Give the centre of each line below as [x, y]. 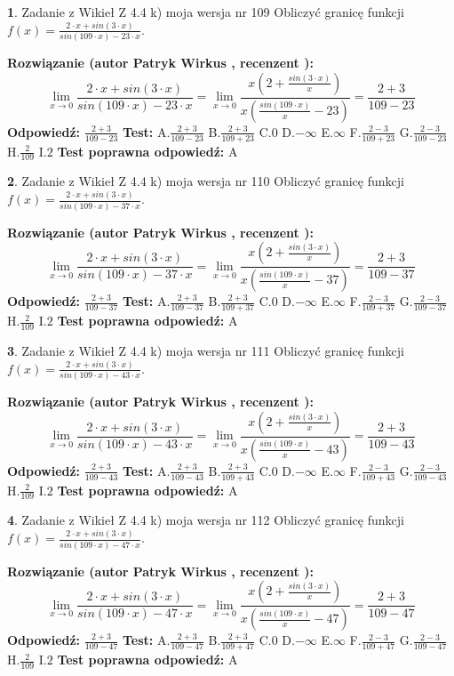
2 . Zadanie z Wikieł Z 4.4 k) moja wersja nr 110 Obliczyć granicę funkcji [206, 181]
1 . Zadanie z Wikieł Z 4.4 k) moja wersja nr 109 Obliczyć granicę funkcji [206, 12]
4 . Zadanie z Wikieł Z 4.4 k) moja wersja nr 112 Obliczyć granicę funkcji [206, 520]
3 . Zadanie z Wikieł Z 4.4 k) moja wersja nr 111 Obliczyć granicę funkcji [206, 350]
